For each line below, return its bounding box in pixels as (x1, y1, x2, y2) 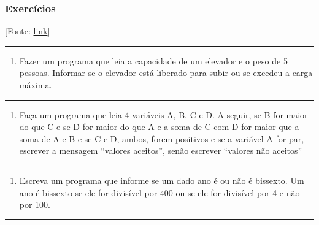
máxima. (19, 78, 52, 91)
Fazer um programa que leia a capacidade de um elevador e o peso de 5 (19, 54, 288, 67)
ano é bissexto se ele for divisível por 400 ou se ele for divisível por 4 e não (19, 186, 300, 199)
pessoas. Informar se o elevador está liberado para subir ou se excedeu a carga (19, 66, 313, 79)
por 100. (19, 198, 51, 211)
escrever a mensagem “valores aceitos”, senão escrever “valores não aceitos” (19, 144, 302, 157)
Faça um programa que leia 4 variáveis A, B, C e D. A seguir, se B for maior (19, 108, 308, 121)
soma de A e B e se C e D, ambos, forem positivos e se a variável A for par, (19, 132, 304, 145)
